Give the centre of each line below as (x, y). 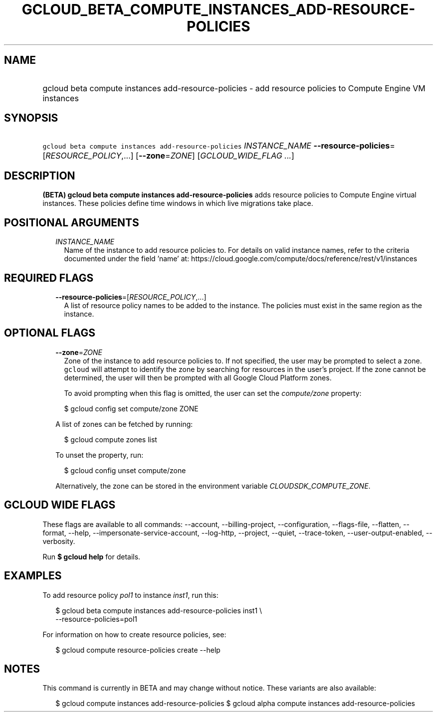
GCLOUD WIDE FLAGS (60, 505)
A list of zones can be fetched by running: (124, 424)
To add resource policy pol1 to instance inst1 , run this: (130, 595)
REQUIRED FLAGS (49, 278)
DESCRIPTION (40, 176)
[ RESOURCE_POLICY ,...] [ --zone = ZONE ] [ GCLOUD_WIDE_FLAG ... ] (168, 156)
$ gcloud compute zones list (110, 439)
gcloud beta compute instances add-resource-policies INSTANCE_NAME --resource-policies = (219, 146)
